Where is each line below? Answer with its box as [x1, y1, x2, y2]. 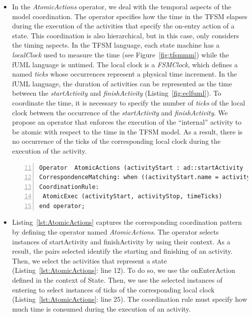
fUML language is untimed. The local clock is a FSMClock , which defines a [12, 59, 238, 69]
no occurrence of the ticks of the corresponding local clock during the [12, 136, 221, 146]
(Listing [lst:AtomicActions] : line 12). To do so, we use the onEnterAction [12, 265, 235, 275]
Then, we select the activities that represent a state [12, 255, 167, 265]
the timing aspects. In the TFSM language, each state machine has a [12, 40, 220, 50]
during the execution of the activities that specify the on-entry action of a [12, 21, 235, 31]
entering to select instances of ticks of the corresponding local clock [12, 284, 215, 294]
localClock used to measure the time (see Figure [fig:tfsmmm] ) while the [12, 49, 229, 59]
